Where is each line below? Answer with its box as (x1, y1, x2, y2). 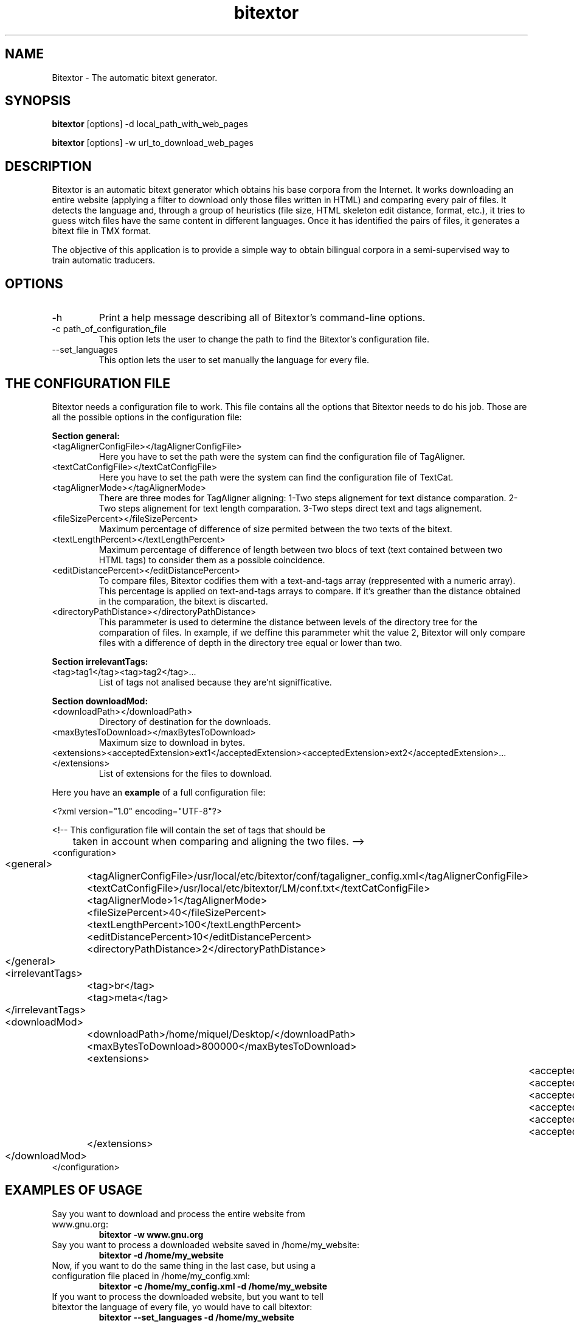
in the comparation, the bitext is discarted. (99, 595, 268, 606)
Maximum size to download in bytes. (99, 737, 245, 748)
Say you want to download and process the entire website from (52, 1208, 305, 1219)
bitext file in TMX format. (52, 226, 151, 237)
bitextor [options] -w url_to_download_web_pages (52, 137, 254, 148)
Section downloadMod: (52, 695, 148, 706)
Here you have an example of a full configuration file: (52, 786, 266, 797)
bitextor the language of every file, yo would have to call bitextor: (52, 1301, 313, 1312)
